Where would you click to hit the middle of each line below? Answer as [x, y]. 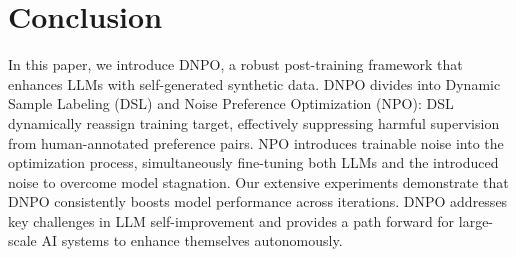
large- [476, 220]
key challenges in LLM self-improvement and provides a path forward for [231, 220]
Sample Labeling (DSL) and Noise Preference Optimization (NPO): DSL [231, 103]
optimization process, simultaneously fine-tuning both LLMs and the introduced [253, 162]
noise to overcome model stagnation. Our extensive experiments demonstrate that [258, 181]
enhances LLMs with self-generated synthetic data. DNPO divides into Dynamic [254, 83]
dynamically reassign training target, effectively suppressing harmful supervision [254, 122]
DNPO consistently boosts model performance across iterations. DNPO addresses [258, 201]
